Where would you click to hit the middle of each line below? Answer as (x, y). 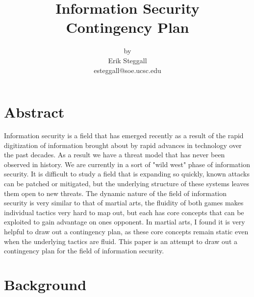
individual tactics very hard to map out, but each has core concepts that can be (124, 212)
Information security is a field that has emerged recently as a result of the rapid (124, 136)
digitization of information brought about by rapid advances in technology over (123, 145)
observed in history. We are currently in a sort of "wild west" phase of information (127, 164)
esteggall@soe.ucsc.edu (127, 70)
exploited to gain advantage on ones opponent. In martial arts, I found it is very (125, 222)
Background (45, 284)
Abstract (34, 112)
